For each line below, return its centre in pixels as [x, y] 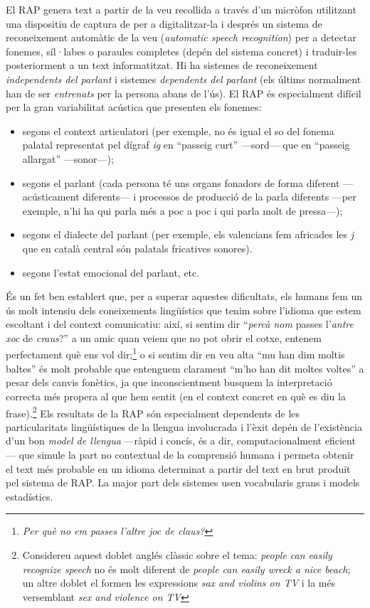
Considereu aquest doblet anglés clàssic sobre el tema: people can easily [177, 554]
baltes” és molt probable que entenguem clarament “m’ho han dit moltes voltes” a [185, 368]
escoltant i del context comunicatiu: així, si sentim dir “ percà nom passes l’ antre [180, 324]
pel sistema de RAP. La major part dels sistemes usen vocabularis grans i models [183, 482]
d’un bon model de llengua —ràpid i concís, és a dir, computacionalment [164, 441]
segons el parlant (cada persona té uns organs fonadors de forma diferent [181, 182]
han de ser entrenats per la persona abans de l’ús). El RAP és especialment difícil [184, 93]
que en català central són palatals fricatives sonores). [137, 248]
